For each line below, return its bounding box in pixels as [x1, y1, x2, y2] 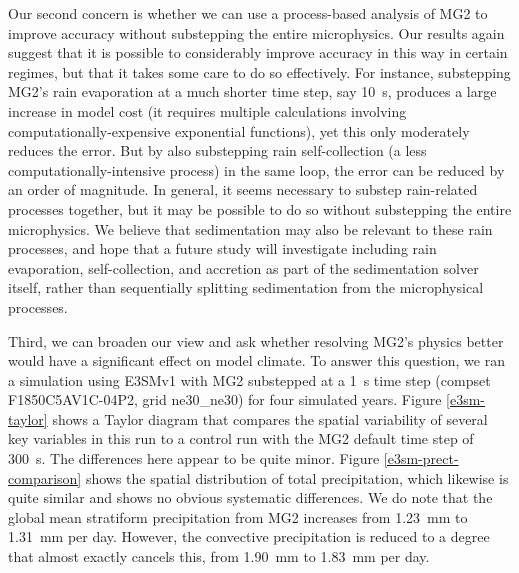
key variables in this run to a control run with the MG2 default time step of [8, 428, 474, 449]
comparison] [8, 467, 82, 488]
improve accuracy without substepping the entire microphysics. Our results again [8, 22, 505, 43]
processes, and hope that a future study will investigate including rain [8, 238, 437, 259]
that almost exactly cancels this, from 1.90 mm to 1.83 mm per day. [8, 546, 430, 567]
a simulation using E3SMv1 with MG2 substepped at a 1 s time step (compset [8, 369, 491, 390]
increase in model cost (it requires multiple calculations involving [8, 100, 407, 121]
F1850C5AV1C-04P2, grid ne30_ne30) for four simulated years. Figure [8, 389, 442, 410]
